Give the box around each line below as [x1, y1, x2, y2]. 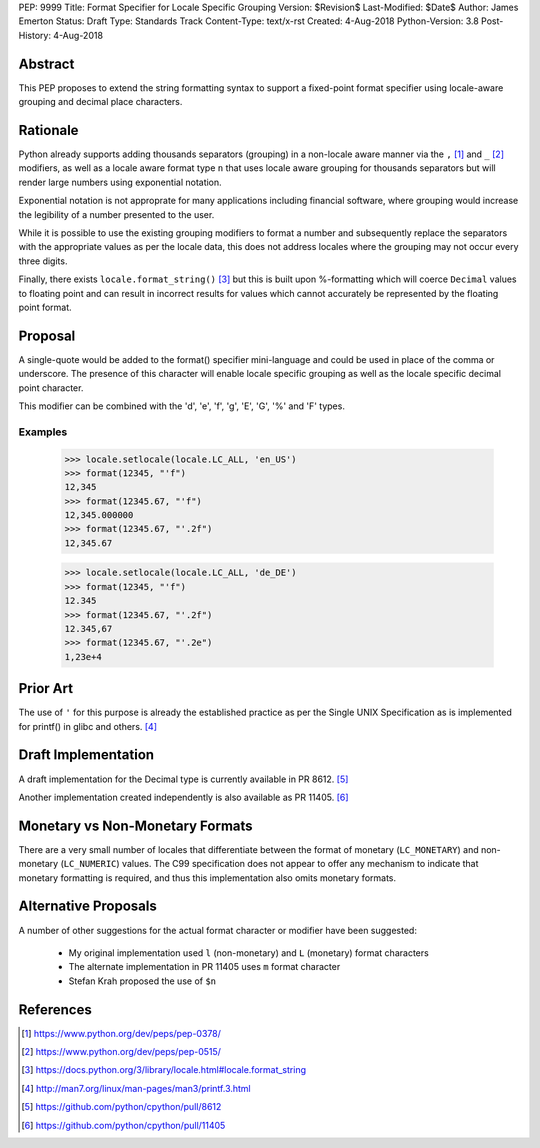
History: [18, 29, 52, 41]
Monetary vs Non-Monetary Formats [18, 817, 254, 834]
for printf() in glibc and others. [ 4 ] [18, 720, 158, 732]
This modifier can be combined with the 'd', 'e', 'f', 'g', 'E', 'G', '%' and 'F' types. [18, 400, 345, 412]
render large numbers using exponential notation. [18, 176, 222, 188]
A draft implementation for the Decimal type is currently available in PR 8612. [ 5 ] [18, 773, 349, 785]
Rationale [18, 121, 79, 139]
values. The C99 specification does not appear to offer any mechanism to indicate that [121, 858, 479, 870]
